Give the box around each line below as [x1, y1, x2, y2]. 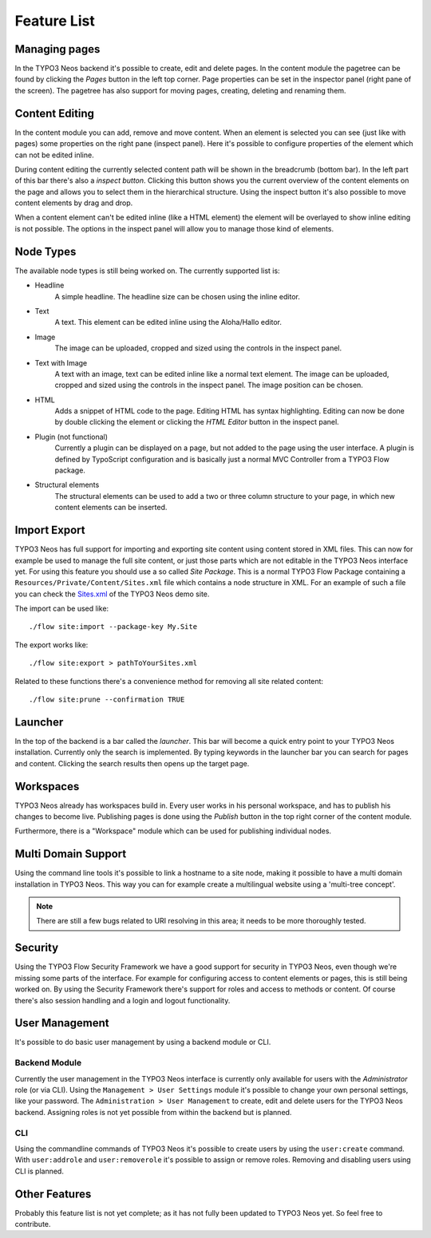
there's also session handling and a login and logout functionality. [14, 995, 231, 1005]
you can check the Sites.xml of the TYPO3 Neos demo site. [14, 589, 210, 599]
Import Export [14, 524, 85, 537]
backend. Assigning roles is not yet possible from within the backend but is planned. [14, 1107, 292, 1117]
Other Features [14, 1187, 92, 1200]
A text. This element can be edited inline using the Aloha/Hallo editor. [54, 318, 283, 327]
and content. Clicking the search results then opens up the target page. [14, 758, 250, 768]
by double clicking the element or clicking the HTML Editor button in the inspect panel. [54, 417, 339, 427]
